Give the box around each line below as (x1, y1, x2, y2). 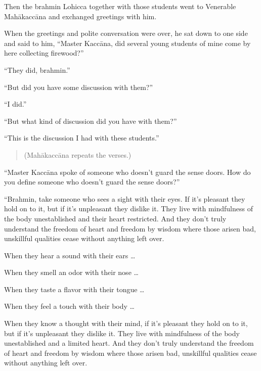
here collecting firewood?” (4, 48, 84, 58)
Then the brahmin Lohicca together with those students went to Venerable (4, 1, 236, 11)
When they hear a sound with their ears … (4, 250, 136, 260)
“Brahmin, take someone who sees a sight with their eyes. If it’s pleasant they (4, 193, 245, 204)
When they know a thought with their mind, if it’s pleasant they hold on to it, (4, 318, 248, 329)
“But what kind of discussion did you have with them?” (4, 115, 177, 126)
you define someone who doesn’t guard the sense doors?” (4, 176, 180, 187)
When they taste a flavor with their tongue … (4, 284, 145, 294)
